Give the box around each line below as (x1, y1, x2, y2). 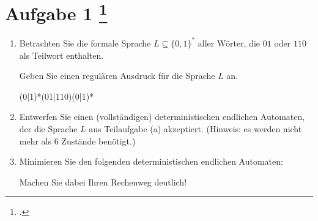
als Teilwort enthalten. (19, 48, 104, 61)
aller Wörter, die (198, 36, 261, 49)
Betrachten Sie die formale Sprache (19, 36, 151, 49)
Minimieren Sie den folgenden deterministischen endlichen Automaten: (19, 155, 283, 168)
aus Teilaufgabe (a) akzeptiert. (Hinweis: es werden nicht (89, 122, 302, 135)
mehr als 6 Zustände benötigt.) (19, 134, 136, 147)
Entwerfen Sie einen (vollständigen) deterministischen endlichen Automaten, (19, 110, 305, 123)
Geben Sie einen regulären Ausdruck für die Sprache (19, 69, 215, 82)
